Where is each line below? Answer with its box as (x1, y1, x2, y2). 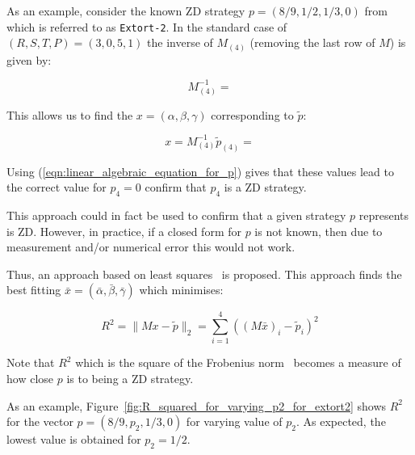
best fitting (6, 281, 61, 298)
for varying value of (186, 413, 283, 430)
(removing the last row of (249, 34, 375, 51)
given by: (6, 51, 52, 68)
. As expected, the (296, 413, 386, 430)
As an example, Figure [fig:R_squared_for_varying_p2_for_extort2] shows (6, 397, 387, 414)
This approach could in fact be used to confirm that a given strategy (6, 206, 346, 223)
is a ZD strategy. (224, 179, 307, 196)
